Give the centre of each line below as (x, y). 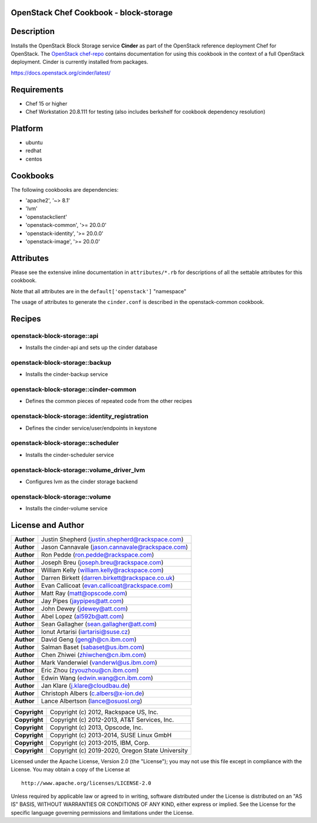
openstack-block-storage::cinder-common (74, 390)
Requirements (37, 89)
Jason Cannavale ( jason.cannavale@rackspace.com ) (115, 547)
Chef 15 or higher (46, 103)
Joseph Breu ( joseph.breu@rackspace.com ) (102, 562)
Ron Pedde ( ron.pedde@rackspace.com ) (98, 554)
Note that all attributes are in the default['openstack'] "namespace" (99, 291)
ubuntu (34, 142)
